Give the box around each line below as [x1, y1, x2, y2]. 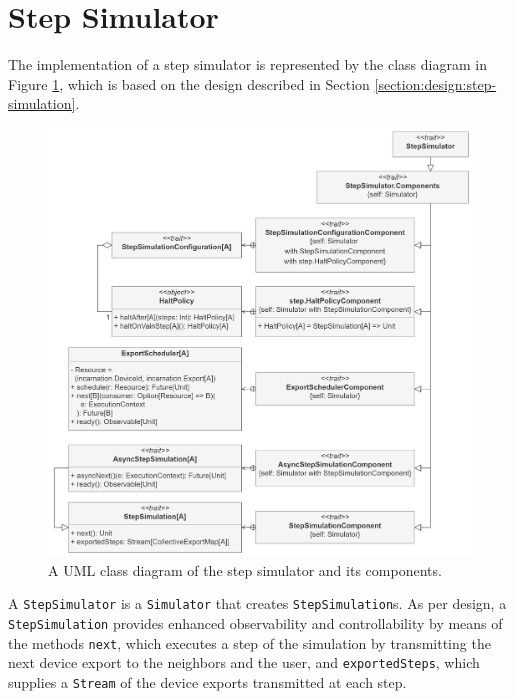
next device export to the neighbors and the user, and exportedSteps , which [8, 652, 480, 673]
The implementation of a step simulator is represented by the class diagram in [8, 54, 487, 75]
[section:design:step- [374, 73, 497, 94]
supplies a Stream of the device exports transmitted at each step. [8, 671, 407, 692]
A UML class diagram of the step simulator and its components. [48, 559, 442, 580]
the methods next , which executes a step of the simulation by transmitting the [8, 632, 491, 653]
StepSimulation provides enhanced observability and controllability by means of [8, 612, 503, 633]
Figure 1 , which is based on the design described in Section [8, 73, 370, 94]
